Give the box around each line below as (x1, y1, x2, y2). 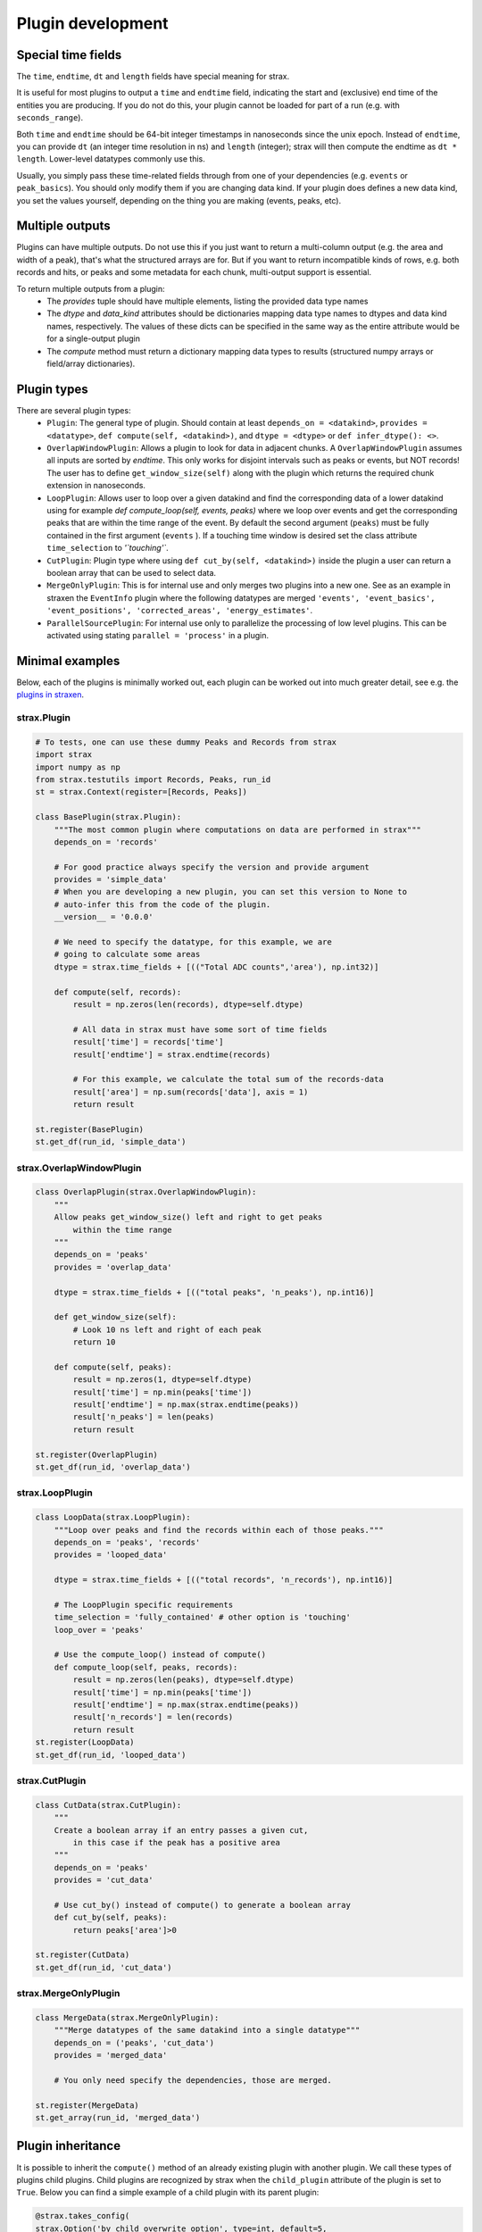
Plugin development (16, 13, 169, 33)
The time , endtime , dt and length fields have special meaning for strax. (16, 71, 290, 82)
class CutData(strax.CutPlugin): (35, 1800, 182, 1810)
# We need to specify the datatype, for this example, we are (54, 937, 332, 947)
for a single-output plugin (46, 333, 140, 344)
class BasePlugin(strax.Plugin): (35, 812, 182, 822)
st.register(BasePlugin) (35, 1124, 145, 1134)
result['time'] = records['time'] (72, 1037, 224, 1047)
